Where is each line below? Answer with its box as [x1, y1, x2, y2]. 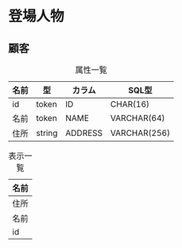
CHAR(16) [110, 99, 149, 110]
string [36, 128, 58, 138]
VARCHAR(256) [110, 128, 171, 138]
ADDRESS [65, 128, 103, 138]
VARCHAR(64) [110, 113, 165, 123]
